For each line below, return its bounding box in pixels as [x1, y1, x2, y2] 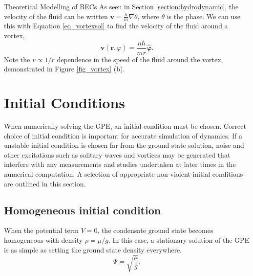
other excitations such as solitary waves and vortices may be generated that [4, 149, 231, 160]
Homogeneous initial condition [4, 202, 161, 217]
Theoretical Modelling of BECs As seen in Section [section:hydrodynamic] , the [4, 1, 239, 11]
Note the [4, 54, 30, 64]
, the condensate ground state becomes [97, 225, 213, 235]
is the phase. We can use [167, 11, 241, 21]
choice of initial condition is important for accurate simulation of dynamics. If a [4, 130, 243, 140]
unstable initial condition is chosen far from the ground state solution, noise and [4, 140, 244, 150]
